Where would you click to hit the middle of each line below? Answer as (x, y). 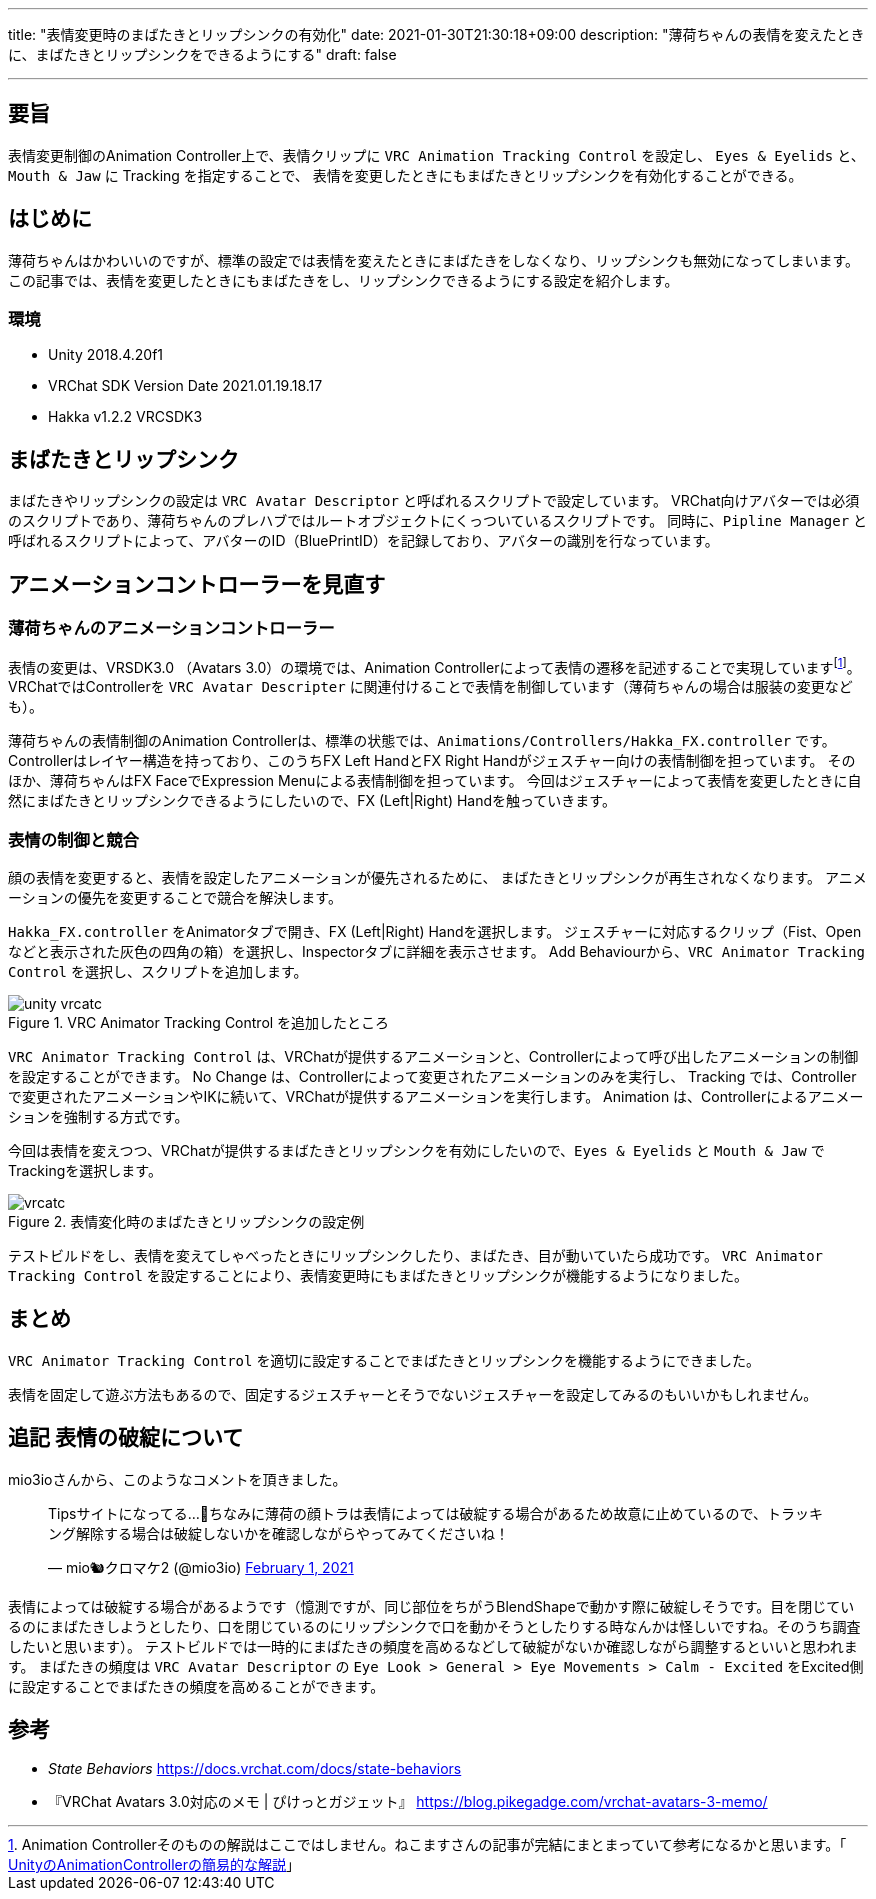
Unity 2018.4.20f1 (106, 355)
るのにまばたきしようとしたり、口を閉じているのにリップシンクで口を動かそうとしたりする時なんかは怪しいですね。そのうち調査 (434, 1626)
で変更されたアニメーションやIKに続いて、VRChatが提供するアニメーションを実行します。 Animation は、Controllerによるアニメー (436, 1096)
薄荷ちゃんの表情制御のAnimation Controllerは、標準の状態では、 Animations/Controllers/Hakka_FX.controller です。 (422, 741)
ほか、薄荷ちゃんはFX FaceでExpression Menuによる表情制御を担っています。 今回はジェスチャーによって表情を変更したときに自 (435, 781)
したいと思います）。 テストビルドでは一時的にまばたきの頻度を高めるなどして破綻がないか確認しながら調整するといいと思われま (433, 1646)
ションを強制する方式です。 (98, 1116)
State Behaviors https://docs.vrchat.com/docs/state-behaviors (255, 1769)
